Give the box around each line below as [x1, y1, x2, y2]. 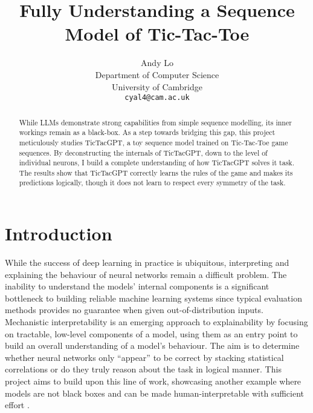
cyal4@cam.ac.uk [124, 93, 190, 102]
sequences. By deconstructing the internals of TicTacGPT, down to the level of [19, 147, 268, 157]
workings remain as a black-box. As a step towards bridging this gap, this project [19, 127, 276, 137]
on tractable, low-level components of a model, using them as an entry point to [5, 327, 298, 340]
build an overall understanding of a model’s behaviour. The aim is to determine [5, 339, 300, 352]
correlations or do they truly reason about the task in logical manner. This [5, 363, 282, 375]
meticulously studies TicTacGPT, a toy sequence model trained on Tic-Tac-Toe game [19, 137, 288, 147]
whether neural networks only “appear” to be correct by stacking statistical [5, 351, 284, 363]
